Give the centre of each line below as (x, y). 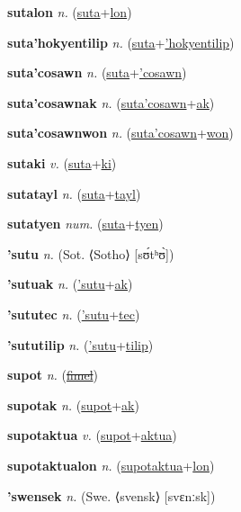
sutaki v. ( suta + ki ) (62, 162)
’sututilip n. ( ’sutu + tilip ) (80, 344)
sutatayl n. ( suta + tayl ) (74, 193)
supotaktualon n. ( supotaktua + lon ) (111, 465)
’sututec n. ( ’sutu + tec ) (74, 314)
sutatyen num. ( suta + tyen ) (85, 224)
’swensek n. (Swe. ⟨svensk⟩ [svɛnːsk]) (112, 495)
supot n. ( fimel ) (53, 375)
